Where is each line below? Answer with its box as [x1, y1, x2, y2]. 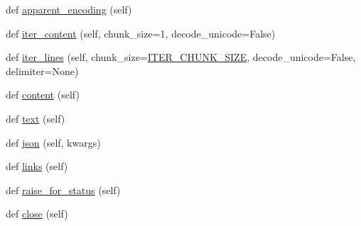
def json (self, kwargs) [6, 135, 101, 149]
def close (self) [6, 206, 68, 221]
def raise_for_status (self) [6, 182, 121, 197]
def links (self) [6, 159, 68, 174]
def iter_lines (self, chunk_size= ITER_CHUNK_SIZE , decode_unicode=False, [6, 50, 356, 64]
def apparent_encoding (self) [6, 2, 132, 16]
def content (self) [6, 87, 80, 102]
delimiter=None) [6, 63, 79, 78]
